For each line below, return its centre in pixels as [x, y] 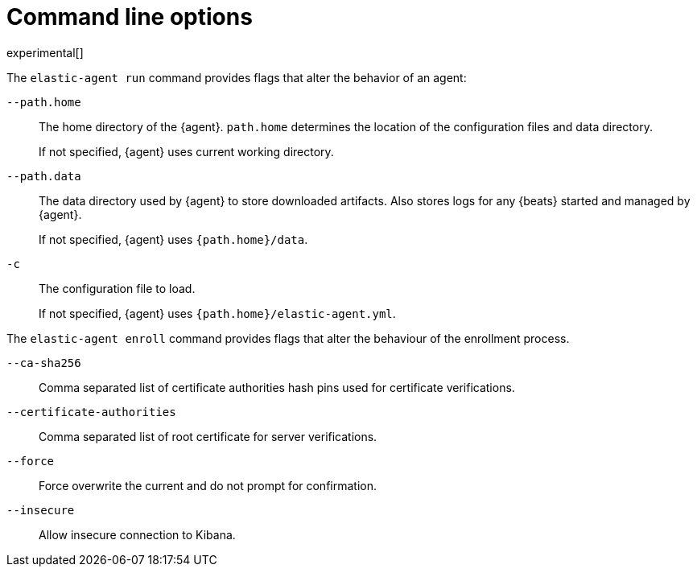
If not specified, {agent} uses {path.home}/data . [173, 239]
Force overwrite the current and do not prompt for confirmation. [208, 485]
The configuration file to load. [117, 288]
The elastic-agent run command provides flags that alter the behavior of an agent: [237, 77]
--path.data [44, 176]
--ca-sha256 [44, 363]
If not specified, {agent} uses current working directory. [186, 151]
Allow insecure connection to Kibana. [137, 534]
